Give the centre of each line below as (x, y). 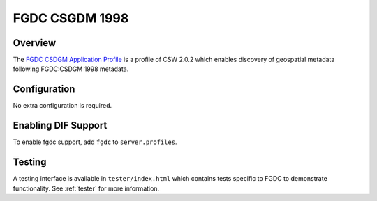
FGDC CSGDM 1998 (71, 18)
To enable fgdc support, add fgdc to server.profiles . (95, 142)
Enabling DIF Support (60, 126)
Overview (35, 43)
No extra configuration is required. (62, 106)
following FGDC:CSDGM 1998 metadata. (71, 69)
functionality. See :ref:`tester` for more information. (86, 188)
